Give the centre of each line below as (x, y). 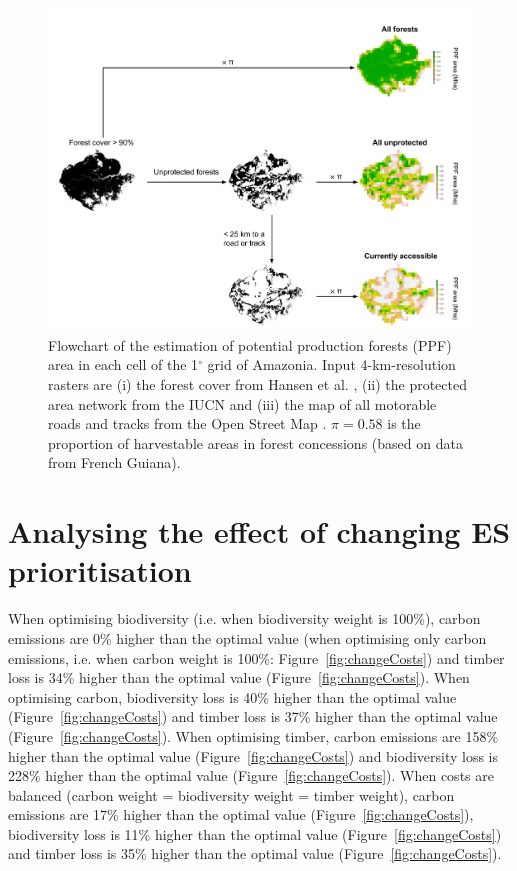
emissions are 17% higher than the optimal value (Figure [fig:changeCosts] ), (241, 814)
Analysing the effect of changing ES (259, 531)
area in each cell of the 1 (123, 364)
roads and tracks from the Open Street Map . (187, 423)
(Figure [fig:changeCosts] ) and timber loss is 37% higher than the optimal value (253, 716)
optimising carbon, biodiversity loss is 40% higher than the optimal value (232, 696)
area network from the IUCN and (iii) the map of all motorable (242, 403)
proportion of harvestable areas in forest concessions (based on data (255, 442)
